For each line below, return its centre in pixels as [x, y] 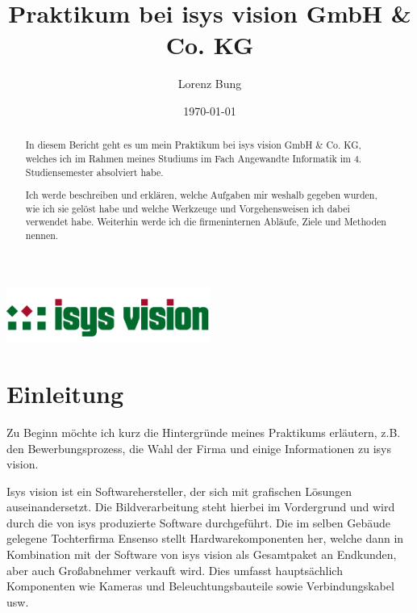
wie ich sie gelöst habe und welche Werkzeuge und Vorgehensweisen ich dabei [188, 208]
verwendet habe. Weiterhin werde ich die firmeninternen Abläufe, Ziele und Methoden [206, 222]
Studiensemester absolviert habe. [94, 172]
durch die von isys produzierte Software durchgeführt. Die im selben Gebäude [199, 522]
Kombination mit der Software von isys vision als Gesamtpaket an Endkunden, [202, 554]
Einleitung [65, 393]
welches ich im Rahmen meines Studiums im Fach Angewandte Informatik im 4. [194, 158]
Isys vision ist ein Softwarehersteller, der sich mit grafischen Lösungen [179, 491]
